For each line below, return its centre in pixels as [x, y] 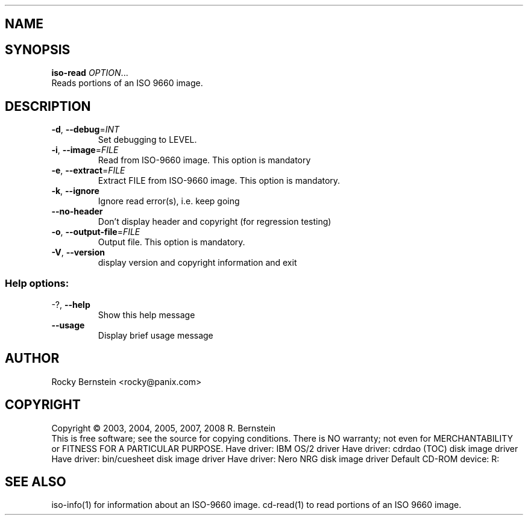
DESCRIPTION [48, 106]
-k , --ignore [75, 191]
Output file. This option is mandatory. [171, 242]
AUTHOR [32, 359]
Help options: [37, 283]
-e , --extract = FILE [88, 171]
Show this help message [146, 315]
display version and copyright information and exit [197, 263]
